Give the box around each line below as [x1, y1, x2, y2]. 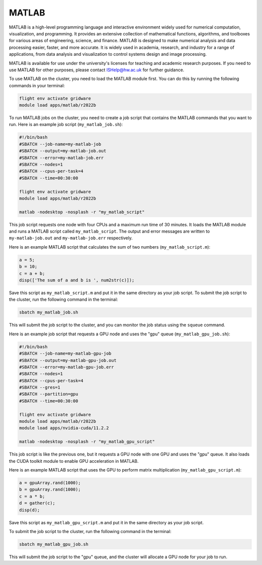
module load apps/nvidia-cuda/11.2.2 [19, 425, 109, 431]
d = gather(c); [19, 501, 55, 506]
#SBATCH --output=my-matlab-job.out [19, 148, 107, 154]
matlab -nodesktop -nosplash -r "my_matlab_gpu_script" [19, 439, 155, 444]
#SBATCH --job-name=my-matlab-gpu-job [19, 351, 112, 356]
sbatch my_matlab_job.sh [19, 310, 79, 315]
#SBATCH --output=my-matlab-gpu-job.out [19, 358, 116, 363]
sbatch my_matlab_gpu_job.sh [19, 541, 89, 547]
